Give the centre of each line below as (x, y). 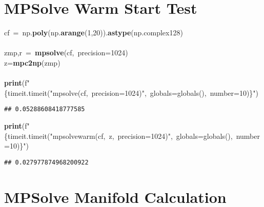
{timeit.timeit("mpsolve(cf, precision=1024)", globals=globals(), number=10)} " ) (131, 92)
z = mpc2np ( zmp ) (32, 62)
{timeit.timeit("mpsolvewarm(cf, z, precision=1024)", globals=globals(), (118, 136)
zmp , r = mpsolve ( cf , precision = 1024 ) (66, 53)
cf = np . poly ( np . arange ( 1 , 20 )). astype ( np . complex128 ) (94, 33)
